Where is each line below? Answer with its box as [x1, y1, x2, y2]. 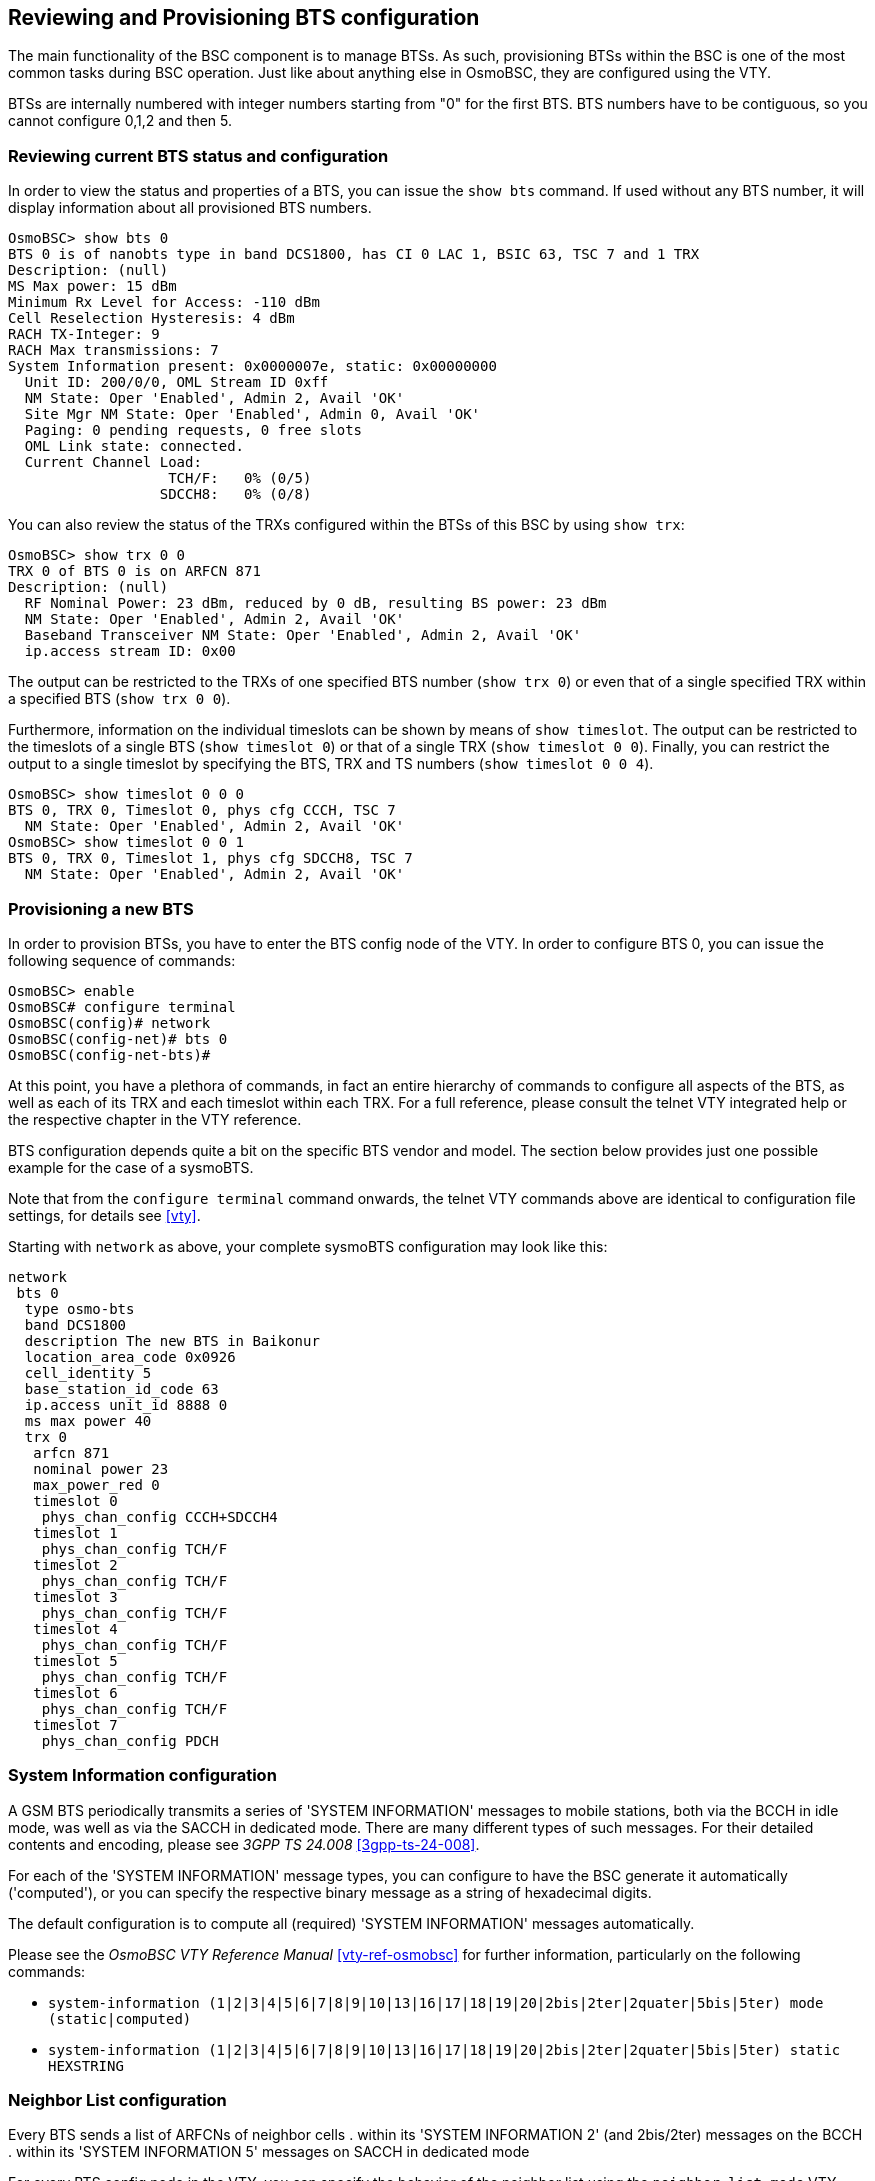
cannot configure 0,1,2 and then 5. [8, 112, 233, 130]
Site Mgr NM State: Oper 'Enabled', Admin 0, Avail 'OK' [24, 406, 481, 423]
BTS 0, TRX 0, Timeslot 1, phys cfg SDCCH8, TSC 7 [8, 850, 413, 867]
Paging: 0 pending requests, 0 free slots [24, 422, 363, 439]
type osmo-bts [24, 1300, 135, 1317]
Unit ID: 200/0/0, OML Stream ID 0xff [24, 374, 329, 391]
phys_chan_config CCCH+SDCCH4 [41, 1508, 278, 1525]
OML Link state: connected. [24, 438, 245, 455]
